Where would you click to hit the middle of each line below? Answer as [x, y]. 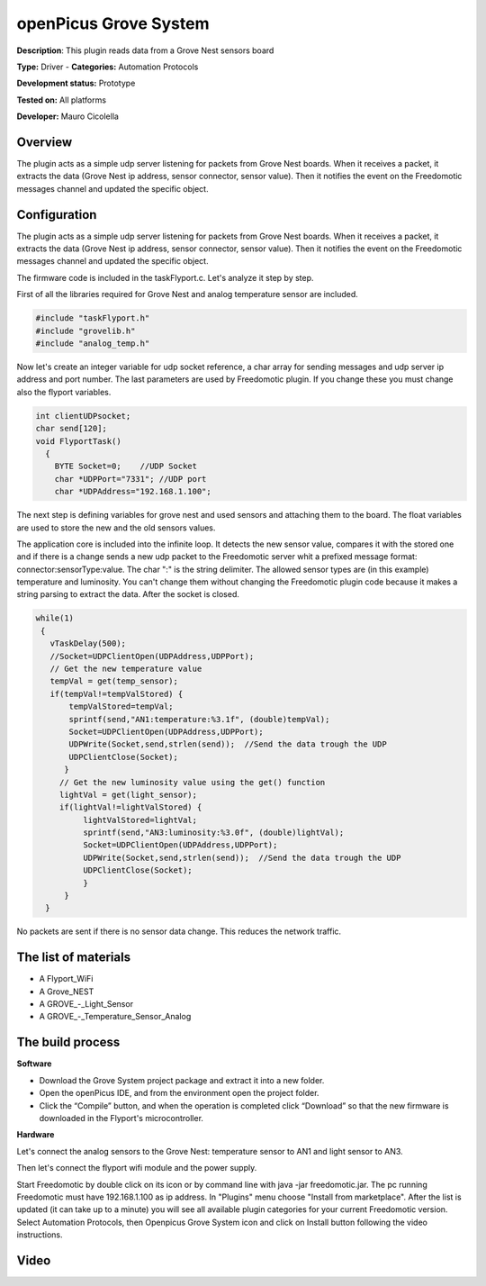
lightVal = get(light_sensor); [128, 794]
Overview [45, 142]
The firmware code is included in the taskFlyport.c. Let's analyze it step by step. [165, 277]
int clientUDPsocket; [83, 416]
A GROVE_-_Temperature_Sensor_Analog [115, 1017]
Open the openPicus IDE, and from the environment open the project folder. [179, 1093]
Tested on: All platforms [62, 100]
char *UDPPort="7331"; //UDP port [130, 479]
